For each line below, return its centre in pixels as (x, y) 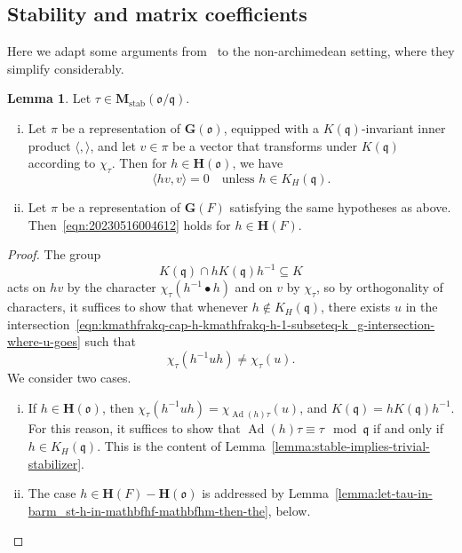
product (49, 145)
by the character (112, 287)
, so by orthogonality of (380, 287)
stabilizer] (55, 463)
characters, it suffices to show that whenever (128, 307)
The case (52, 493)
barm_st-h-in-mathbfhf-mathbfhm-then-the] (148, 510)
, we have (258, 163)
